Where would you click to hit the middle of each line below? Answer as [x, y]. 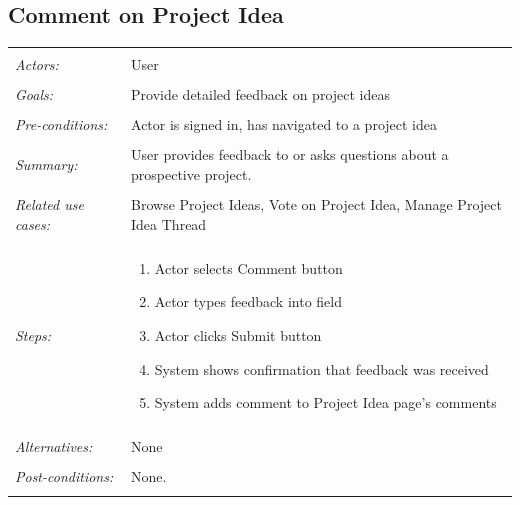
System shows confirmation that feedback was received [321, 368]
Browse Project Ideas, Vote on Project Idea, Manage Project [316, 204]
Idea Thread [169, 223]
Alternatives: [54, 446]
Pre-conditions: [61, 124]
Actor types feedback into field [248, 301]
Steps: [33, 335]
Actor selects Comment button [248, 267]
